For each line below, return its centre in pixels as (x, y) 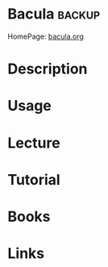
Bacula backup (54, 14)
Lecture (34, 143)
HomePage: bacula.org (46, 36)
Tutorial (34, 179)
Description (48, 69)
